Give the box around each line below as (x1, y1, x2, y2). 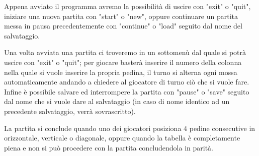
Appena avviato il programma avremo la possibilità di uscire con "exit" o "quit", (4, 1, 251, 11)
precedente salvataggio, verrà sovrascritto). (4, 105, 136, 116)
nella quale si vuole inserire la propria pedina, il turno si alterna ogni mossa (4, 66, 237, 77)
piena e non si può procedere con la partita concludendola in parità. (4, 142, 213, 152)
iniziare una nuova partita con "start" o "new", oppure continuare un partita (4, 10, 238, 21)
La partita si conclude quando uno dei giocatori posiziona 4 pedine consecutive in (4, 122, 255, 133)
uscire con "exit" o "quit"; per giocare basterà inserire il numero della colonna (4, 56, 242, 67)
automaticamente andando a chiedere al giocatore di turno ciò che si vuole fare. (4, 76, 249, 87)
